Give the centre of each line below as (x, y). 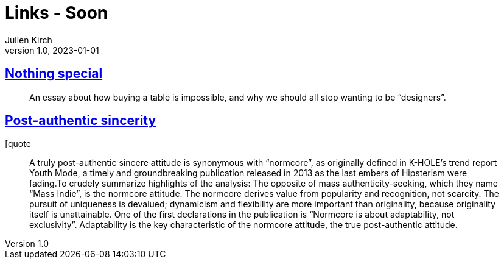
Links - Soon (57, 13)
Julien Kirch (29, 40)
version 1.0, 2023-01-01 (52, 50)
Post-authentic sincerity (81, 121)
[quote (18, 144)
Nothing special (54, 74)
